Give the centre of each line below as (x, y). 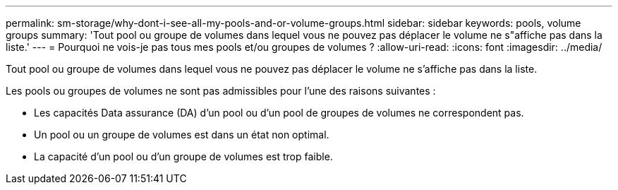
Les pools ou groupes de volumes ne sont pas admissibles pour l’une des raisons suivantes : (221, 91)
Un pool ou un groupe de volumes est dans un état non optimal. (182, 135)
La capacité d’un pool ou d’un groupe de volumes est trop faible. (183, 156)
